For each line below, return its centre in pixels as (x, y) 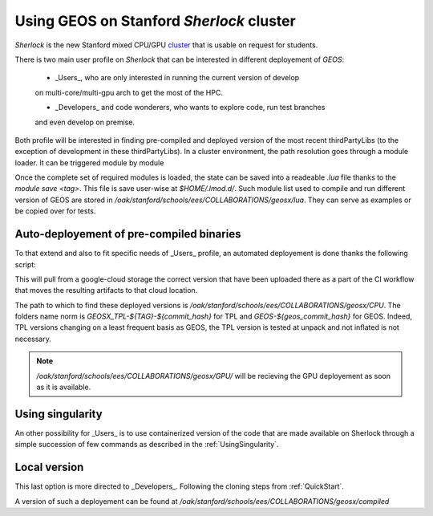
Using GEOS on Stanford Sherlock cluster (155, 21)
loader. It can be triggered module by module (89, 163)
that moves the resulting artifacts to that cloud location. (106, 291)
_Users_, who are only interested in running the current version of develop (177, 78)
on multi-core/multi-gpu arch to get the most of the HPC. (129, 92)
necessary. (33, 339)
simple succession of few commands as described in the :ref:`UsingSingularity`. (147, 445)
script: (25, 264)
